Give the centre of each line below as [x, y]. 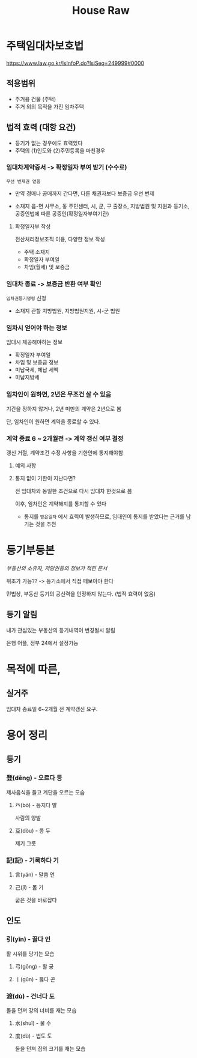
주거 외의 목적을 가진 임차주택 [49, 106]
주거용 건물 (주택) [35, 99]
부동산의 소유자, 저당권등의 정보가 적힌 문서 [57, 568]
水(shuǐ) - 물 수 [33, 1023]
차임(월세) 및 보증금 [47, 267]
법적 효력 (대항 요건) [41, 128]
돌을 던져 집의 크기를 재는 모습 [50, 1048]
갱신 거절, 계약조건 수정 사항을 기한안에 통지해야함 [65, 453]
